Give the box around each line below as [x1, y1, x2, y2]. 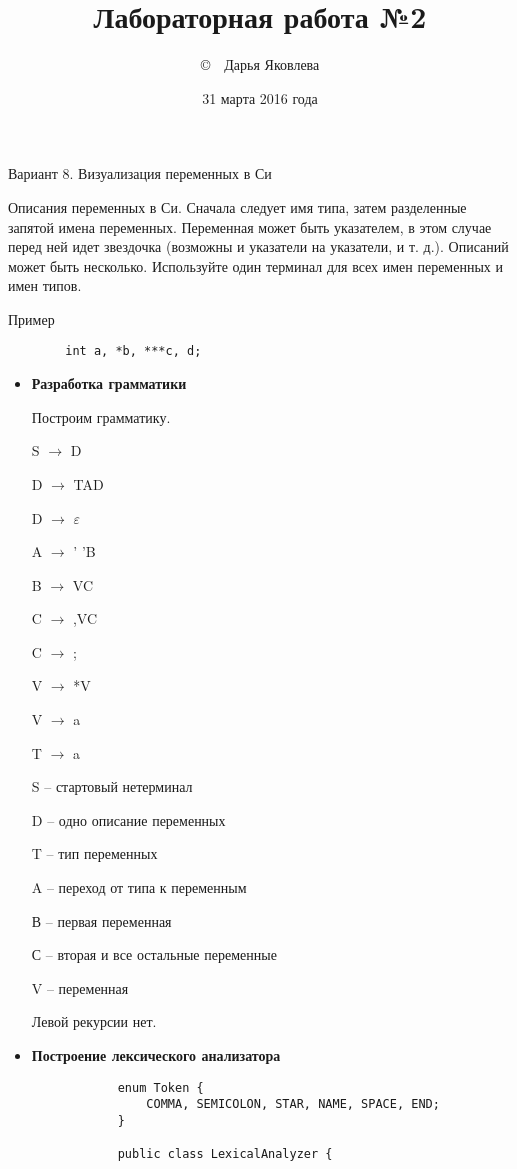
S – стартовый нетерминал [31, 776, 193, 797]
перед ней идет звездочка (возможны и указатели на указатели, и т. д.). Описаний [8, 236, 509, 257]
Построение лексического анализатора [31, 1045, 281, 1065]
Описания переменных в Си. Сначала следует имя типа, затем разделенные [8, 196, 467, 217]
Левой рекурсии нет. [31, 1011, 157, 1032]
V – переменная [31, 977, 129, 998]
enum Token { [117, 1080, 204, 1095]
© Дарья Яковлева [200, 54, 320, 75]
